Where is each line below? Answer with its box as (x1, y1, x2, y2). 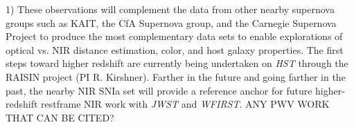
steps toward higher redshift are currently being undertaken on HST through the (6, 56, 348, 70)
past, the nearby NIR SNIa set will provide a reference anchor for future (6, 83, 312, 97)
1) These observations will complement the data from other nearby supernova (6, 2, 335, 16)
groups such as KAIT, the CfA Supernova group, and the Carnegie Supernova (6, 15, 337, 30)
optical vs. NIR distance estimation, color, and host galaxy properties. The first (6, 42, 344, 57)
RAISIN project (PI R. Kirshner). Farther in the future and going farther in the (6, 69, 346, 84)
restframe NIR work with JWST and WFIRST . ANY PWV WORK (41, 97, 330, 111)
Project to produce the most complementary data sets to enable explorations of (6, 29, 343, 43)
